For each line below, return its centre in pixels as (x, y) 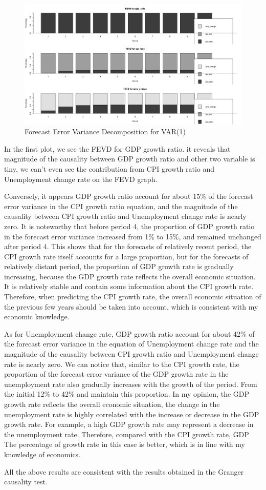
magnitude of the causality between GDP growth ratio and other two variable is (130, 159)
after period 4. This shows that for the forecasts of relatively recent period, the (128, 246)
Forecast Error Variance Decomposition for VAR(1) (105, 131)
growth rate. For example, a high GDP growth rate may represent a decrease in (129, 424)
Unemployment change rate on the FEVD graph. (81, 179)
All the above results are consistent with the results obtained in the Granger (124, 471)
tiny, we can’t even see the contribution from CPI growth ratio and (109, 168)
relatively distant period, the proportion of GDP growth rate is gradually (119, 266)
